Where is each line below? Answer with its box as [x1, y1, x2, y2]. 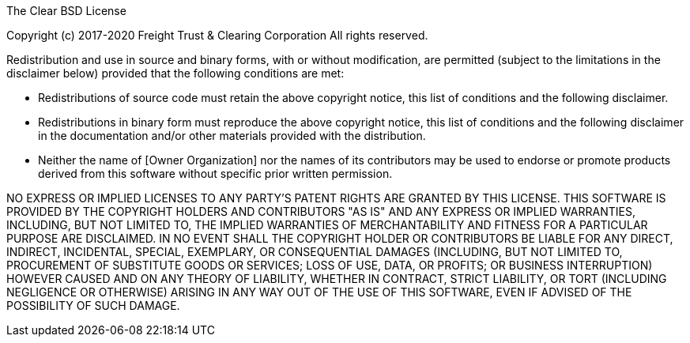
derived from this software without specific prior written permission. [38, 167, 393, 180]
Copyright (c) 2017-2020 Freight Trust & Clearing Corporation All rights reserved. [6, 28, 428, 42]
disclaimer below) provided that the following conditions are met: [6, 66, 345, 80]
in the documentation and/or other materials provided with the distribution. [38, 129, 426, 142]
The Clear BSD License [6, 4, 126, 17]
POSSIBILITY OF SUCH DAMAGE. [6, 299, 180, 312]
